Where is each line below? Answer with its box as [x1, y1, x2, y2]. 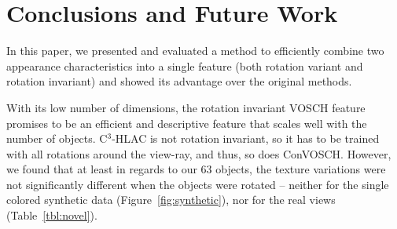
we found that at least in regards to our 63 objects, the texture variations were [6, 161, 386, 177]
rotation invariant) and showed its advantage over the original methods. [6, 73, 352, 89]
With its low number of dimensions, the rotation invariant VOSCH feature [6, 99, 366, 115]
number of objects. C [6, 130, 108, 147]
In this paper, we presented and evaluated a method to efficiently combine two [6, 42, 384, 59]
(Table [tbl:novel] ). [6, 207, 97, 224]
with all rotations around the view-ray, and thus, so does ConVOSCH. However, [6, 145, 391, 162]
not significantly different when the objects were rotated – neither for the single [6, 176, 389, 192]
